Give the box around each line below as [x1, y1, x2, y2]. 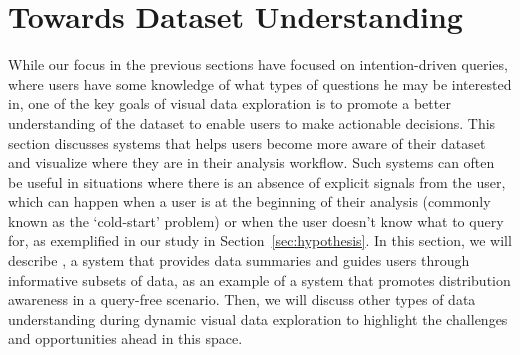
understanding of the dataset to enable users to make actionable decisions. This [8, 112, 496, 133]
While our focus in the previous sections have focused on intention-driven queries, [8, 54, 508, 75]
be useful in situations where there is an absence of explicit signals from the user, [8, 171, 506, 192]
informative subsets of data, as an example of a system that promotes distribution [8, 269, 511, 290]
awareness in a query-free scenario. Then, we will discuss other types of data [8, 289, 476, 310]
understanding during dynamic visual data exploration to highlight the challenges [8, 308, 508, 329]
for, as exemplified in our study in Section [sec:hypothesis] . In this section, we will [8, 230, 512, 251]
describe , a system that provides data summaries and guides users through [8, 250, 470, 271]
